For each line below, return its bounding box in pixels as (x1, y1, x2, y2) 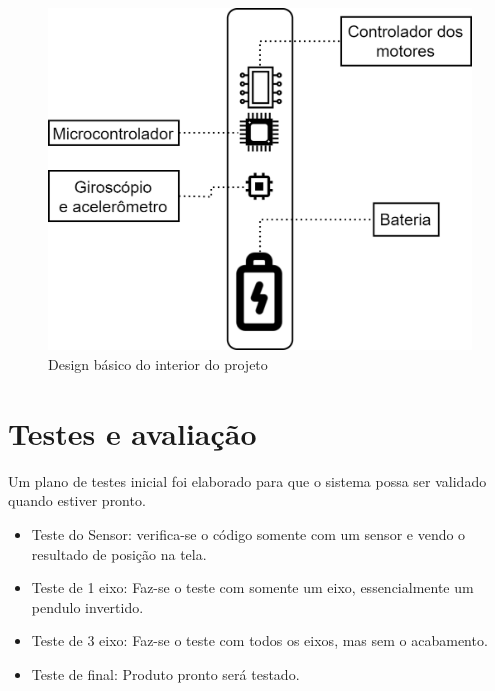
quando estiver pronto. (8, 490, 146, 511)
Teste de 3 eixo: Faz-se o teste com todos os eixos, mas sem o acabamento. (31, 630, 488, 651)
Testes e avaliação (8, 412, 257, 453)
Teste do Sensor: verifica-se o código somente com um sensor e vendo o (31, 523, 466, 544)
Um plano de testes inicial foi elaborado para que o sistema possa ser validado (8, 470, 487, 491)
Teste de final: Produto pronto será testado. (31, 663, 300, 684)
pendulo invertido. (31, 596, 144, 617)
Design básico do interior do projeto (48, 354, 268, 375)
